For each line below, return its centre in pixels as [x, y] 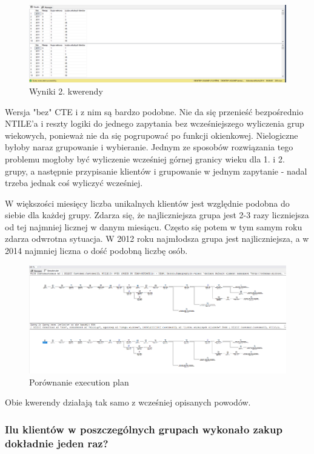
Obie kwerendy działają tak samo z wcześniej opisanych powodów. [128, 402]
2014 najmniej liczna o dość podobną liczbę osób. [96, 251]
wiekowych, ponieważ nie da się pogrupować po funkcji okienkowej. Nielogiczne [152, 135]
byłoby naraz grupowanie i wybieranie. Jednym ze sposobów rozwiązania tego [149, 147]
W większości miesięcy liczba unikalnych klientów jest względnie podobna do [147, 203]
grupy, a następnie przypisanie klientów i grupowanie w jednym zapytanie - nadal [156, 171]
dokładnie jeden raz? [57, 443]
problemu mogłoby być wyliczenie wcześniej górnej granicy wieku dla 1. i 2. [145, 159]
